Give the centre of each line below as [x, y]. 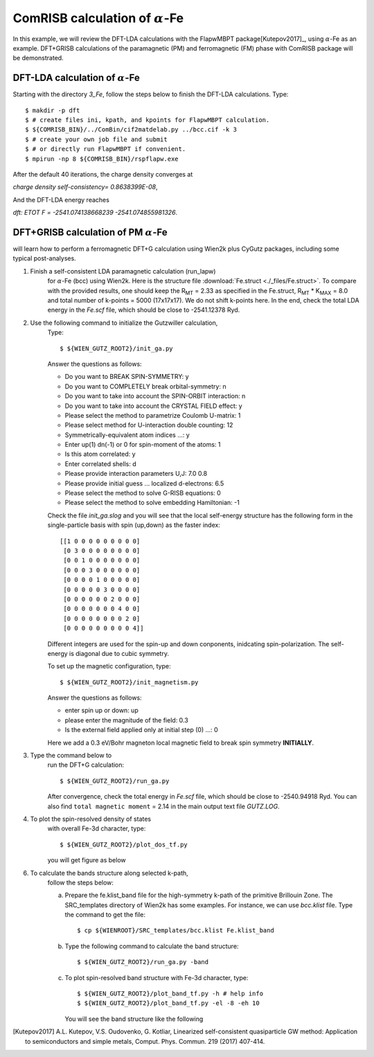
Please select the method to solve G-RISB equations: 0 [143, 493]
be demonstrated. [38, 58]
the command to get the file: [105, 915]
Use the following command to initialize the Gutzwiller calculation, [124, 323]
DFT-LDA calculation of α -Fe [76, 78]
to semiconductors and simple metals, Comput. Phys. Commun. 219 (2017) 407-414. [145, 1041]
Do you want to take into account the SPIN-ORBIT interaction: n [155, 396]
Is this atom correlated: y [100, 454]
